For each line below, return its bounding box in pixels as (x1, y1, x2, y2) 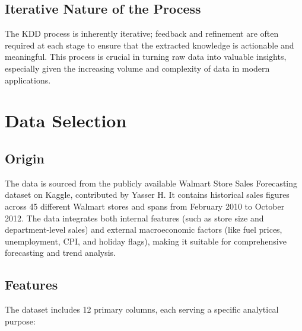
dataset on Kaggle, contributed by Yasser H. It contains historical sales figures (5, 188, 290, 201)
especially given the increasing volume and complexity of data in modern (5, 62, 270, 74)
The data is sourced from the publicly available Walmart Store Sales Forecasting (5, 176, 298, 189)
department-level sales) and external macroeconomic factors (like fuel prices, (5, 223, 282, 236)
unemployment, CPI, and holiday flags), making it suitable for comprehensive (5, 234, 287, 247)
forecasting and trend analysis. (5, 246, 116, 259)
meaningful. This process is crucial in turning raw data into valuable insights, (5, 50, 287, 63)
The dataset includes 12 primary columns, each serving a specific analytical (5, 303, 279, 316)
